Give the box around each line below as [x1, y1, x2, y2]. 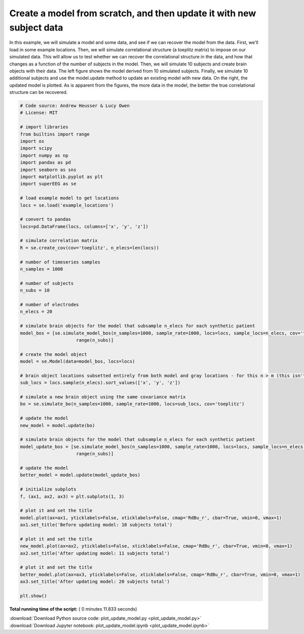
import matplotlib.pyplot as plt [20, 174, 103, 180]
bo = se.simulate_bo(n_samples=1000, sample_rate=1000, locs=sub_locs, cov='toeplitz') [20, 401, 245, 407]
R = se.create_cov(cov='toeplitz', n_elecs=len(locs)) [20, 245, 159, 251]
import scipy [20, 145, 53, 151]
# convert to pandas [20, 216, 71, 222]
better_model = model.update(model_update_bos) [20, 472, 140, 478]
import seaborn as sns [20, 166, 77, 173]
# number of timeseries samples [20, 259, 101, 265]
